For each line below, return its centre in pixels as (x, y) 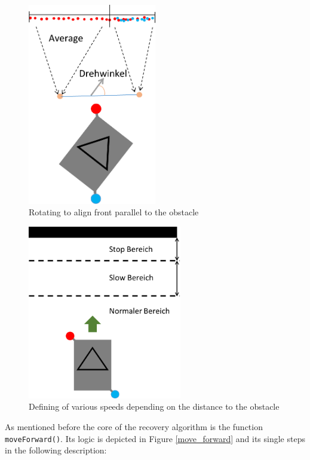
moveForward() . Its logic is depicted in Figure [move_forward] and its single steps (155, 438)
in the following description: (56, 450)
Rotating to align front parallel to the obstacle (114, 212)
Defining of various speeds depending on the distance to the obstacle (154, 406)
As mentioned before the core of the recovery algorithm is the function (134, 426)
